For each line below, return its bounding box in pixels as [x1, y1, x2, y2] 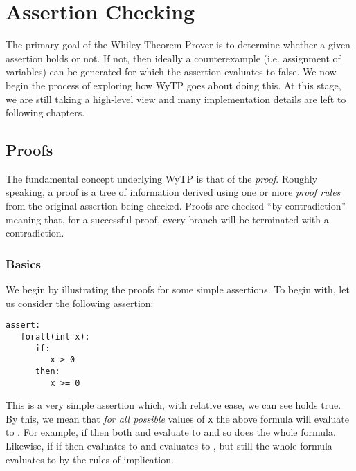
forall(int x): [20, 331, 90, 342]
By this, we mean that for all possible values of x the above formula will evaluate [6, 411, 349, 425]
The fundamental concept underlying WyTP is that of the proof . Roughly [6, 171, 318, 185]
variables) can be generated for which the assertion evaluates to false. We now [6, 64, 337, 79]
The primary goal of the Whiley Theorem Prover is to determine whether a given [6, 37, 350, 52]
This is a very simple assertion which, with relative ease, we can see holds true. [6, 398, 341, 412]
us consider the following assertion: [6, 295, 154, 310]
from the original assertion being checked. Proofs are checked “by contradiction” [6, 198, 346, 213]
